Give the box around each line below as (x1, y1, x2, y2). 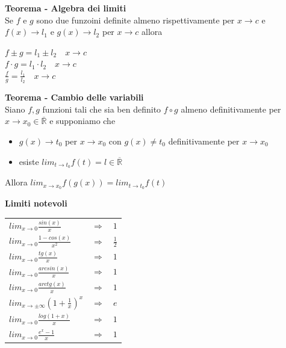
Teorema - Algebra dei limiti (5, 2, 126, 14)
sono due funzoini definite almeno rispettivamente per (36, 13, 235, 26)
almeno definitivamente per (181, 102, 281, 115)
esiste (19, 155, 39, 167)
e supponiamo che (49, 114, 116, 127)
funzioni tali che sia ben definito (42, 102, 161, 115)
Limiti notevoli (5, 197, 67, 210)
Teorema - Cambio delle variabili (5, 91, 144, 104)
